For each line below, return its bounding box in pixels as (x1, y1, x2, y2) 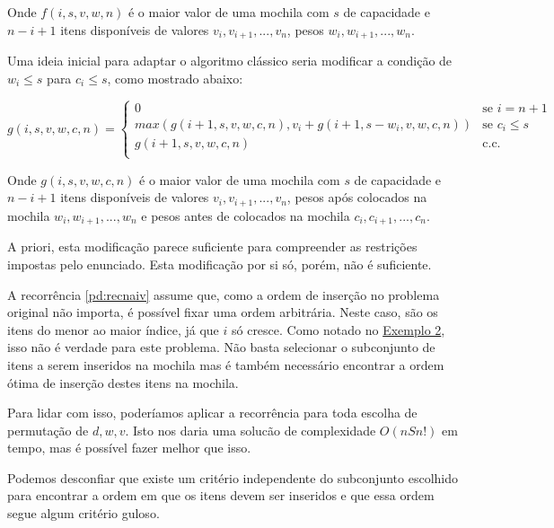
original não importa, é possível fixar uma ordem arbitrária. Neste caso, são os (7, 303, 438, 321)
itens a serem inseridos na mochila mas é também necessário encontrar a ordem (7, 355, 444, 374)
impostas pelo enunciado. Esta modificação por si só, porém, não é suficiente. (7, 254, 432, 273)
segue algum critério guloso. (7, 504, 160, 523)
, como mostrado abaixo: (107, 68, 243, 87)
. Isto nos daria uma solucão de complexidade (125, 420, 376, 439)
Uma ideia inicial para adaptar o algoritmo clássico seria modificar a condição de (7, 51, 453, 70)
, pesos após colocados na (286, 188, 427, 207)
